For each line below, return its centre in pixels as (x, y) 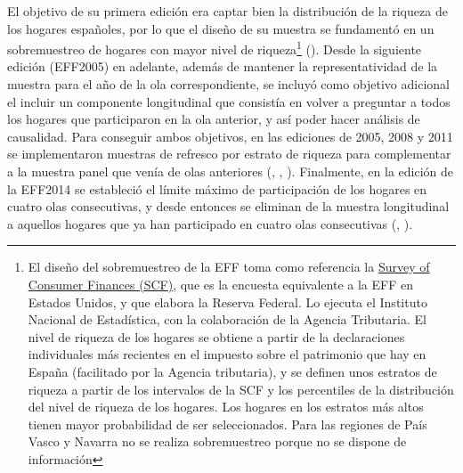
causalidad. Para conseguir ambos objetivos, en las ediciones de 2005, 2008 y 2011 (230, 136)
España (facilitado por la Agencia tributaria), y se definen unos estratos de (232, 371)
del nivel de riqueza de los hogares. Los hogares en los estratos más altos (226, 407)
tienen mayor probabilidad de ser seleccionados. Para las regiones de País (227, 424)
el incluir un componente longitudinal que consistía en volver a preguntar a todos (229, 101)
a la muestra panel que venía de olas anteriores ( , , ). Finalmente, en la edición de (231, 171)
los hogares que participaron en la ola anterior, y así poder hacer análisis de (214, 119)
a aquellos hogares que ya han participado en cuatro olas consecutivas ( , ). (210, 223)
